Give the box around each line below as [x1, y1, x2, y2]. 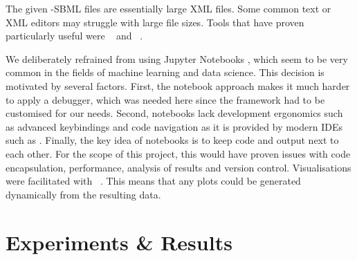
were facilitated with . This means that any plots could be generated [6, 174, 301, 188]
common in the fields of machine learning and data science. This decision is [6, 65, 324, 80]
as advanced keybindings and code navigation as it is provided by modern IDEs [6, 119, 342, 133]
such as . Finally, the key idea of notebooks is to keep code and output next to [6, 133, 339, 147]
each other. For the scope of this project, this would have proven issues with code [6, 146, 351, 160]
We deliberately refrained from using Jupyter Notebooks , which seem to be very [6, 51, 348, 66]
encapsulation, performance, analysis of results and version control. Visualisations [6, 160, 351, 174]
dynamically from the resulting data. [6, 187, 161, 201]
